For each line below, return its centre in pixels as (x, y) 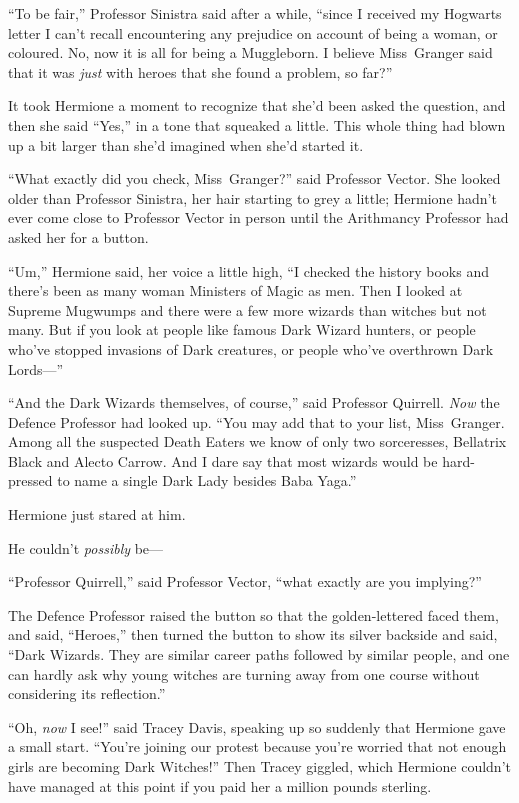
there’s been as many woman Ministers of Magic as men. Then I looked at (235, 290)
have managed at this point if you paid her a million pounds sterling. (220, 785)
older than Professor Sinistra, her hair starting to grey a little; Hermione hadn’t (252, 197)
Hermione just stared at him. (97, 514)
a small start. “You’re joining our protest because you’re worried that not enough (257, 746)
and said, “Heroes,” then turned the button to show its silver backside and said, (253, 634)
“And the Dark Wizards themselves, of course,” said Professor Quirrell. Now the (254, 402)
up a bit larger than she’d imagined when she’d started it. (186, 144)
